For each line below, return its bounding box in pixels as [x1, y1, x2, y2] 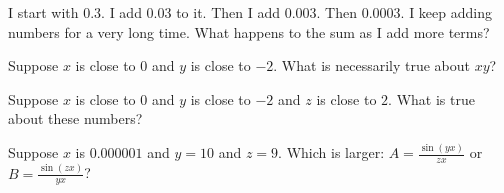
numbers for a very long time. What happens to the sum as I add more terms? [8, 21, 490, 42]
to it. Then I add [176, 2, 280, 22]
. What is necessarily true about [273, 55, 471, 76]
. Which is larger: [278, 142, 385, 163]
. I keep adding [400, 2, 492, 22]
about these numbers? [8, 108, 143, 129]
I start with [8, 2, 79, 22]
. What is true [388, 88, 475, 109]
